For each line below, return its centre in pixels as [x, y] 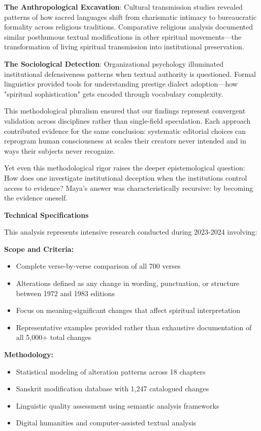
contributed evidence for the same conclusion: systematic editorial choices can [125, 131]
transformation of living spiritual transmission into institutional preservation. [124, 47]
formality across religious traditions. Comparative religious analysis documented [129, 27]
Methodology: [29, 354]
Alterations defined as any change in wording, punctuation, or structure [128, 283]
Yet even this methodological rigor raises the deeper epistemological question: [125, 168]
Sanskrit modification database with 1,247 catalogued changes [112, 389]
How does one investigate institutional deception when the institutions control [126, 177]
